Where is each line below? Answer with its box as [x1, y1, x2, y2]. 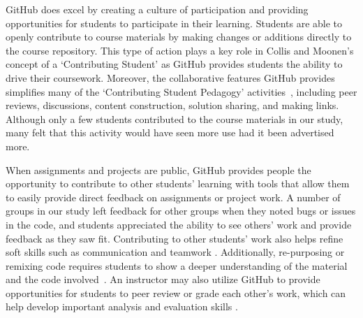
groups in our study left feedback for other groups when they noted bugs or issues [6, 203, 356, 218]
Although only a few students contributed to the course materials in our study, [6, 111, 343, 126]
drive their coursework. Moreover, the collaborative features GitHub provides [6, 70, 335, 85]
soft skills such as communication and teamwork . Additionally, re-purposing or [6, 245, 345, 259]
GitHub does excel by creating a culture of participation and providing [6, 2, 309, 16]
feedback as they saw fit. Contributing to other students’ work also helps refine [6, 231, 343, 245]
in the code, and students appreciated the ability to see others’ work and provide [6, 217, 352, 231]
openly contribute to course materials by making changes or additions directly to [6, 29, 352, 44]
